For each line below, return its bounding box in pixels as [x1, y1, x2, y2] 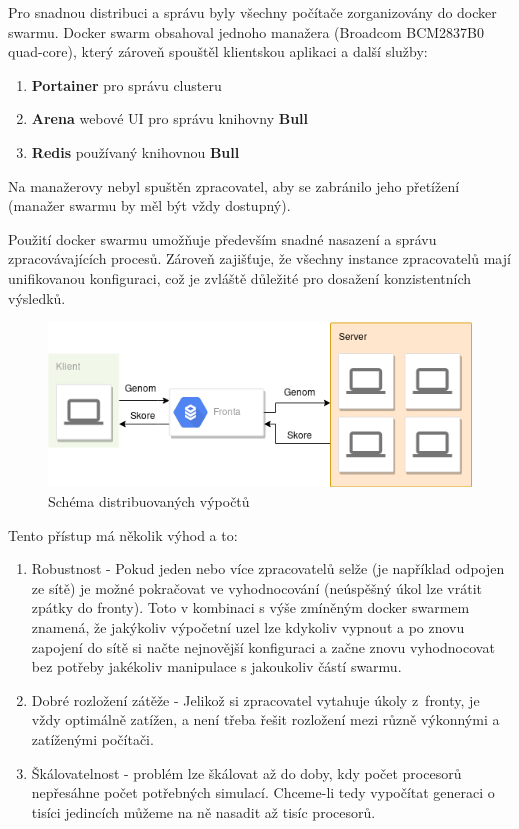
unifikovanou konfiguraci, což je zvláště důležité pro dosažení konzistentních [8, 267, 472, 288]
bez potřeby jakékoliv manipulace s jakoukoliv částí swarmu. [31, 656, 402, 677]
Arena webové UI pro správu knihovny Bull [31, 108, 309, 129]
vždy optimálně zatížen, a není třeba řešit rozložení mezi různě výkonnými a [31, 709, 500, 730]
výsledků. [8, 287, 66, 308]
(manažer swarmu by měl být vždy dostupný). [8, 195, 291, 216]
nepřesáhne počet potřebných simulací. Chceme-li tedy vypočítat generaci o [31, 782, 495, 803]
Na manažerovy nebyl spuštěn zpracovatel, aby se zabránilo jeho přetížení [8, 175, 460, 196]
